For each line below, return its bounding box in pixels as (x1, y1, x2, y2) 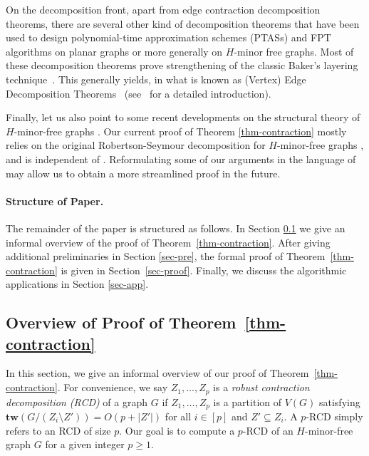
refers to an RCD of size (6, 423, 111, 437)
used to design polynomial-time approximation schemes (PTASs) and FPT (6, 30, 331, 45)
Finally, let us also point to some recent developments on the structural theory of (6, 110, 360, 125)
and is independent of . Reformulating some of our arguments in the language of (6, 151, 356, 166)
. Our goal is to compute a (119, 423, 235, 437)
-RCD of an (242, 423, 293, 437)
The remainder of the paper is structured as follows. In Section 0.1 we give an (6, 220, 345, 235)
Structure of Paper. (6, 193, 104, 208)
